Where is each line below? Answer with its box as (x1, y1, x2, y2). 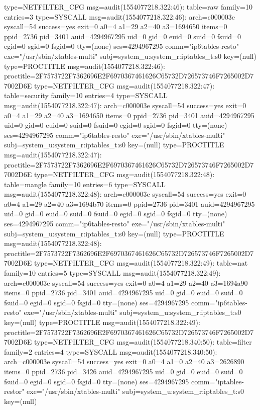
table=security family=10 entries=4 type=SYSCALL (4, 90, 168, 101)
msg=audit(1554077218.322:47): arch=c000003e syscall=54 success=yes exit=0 (4, 100, 246, 110)
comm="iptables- (191, 376, 244, 386)
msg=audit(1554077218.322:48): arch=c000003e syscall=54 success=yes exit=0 (4, 189, 246, 199)
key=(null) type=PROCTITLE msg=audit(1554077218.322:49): (4, 317, 200, 327)
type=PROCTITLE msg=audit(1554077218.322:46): (4, 60, 165, 71)
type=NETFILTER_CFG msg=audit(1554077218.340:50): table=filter (34, 337, 252, 347)
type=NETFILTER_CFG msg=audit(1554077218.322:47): (34, 80, 215, 91)
